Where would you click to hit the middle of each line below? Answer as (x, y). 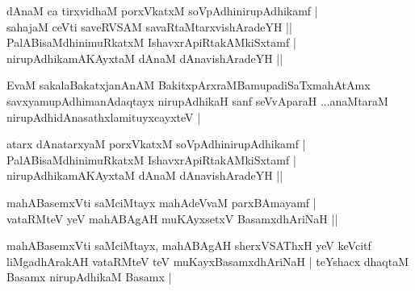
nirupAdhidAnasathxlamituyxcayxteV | (104, 116)
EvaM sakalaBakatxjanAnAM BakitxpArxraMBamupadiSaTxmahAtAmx (189, 85)
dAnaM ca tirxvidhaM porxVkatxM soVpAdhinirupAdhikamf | (162, 10)
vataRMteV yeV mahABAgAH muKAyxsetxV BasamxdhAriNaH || (172, 218)
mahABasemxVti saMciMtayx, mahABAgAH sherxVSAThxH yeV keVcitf (189, 245)
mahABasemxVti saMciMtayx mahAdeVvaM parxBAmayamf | (161, 202)
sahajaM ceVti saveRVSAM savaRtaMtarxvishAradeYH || (149, 26)
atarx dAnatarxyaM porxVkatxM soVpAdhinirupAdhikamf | (156, 144)
